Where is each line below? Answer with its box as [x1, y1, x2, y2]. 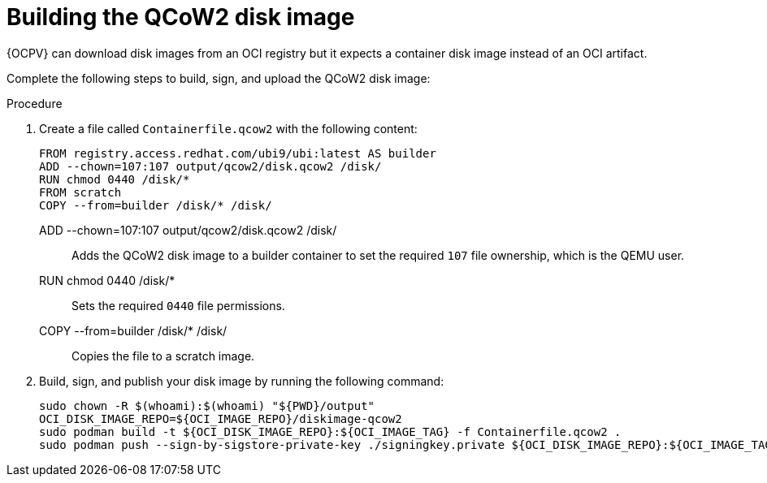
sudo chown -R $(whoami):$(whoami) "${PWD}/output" [39, 399, 375, 412]
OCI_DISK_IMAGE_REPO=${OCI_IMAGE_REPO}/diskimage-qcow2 [39, 412, 402, 425]
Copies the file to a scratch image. [71, 348, 255, 363]
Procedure [6, 96, 63, 110]
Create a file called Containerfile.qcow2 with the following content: [39, 121, 418, 136]
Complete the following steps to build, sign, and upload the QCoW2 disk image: [6, 71, 431, 85]
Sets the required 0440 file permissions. [71, 298, 285, 313]
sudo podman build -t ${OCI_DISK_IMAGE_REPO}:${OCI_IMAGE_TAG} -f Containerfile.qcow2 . [39, 425, 622, 438]
